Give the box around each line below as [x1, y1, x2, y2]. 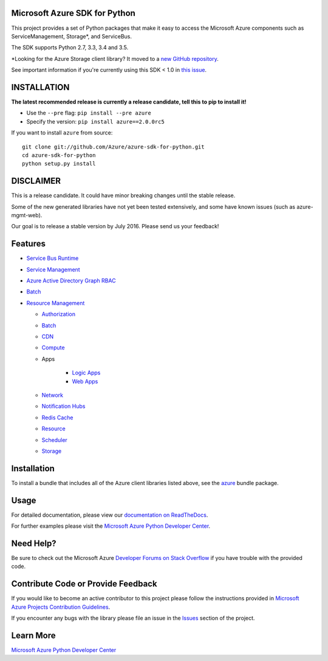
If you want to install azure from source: [11, 129, 113, 136]
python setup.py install [22, 160, 96, 167]
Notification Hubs [41, 402, 86, 410]
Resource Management [26, 299, 85, 307]
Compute [41, 344, 65, 351]
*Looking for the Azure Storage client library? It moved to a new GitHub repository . [11, 55, 219, 62]
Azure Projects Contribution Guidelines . [11, 603, 111, 610]
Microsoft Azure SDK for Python [11, 8, 136, 18]
